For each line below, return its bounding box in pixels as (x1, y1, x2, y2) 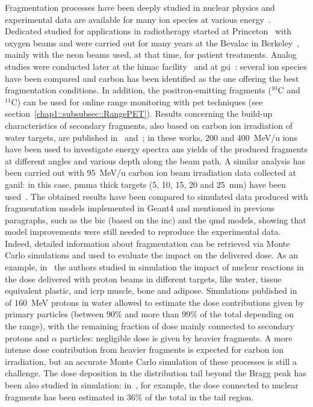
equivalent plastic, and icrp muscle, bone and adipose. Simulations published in (5, 284, 297, 297)
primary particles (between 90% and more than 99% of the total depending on (5, 308, 294, 320)
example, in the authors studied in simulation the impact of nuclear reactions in (5, 261, 304, 273)
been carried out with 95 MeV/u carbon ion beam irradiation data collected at (5, 166, 297, 179)
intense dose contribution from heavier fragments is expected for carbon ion (5, 343, 284, 356)
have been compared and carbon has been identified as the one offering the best (5, 72, 299, 84)
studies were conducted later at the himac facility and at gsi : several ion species (5, 60, 307, 72)
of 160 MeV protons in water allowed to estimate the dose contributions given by (5, 296, 305, 308)
